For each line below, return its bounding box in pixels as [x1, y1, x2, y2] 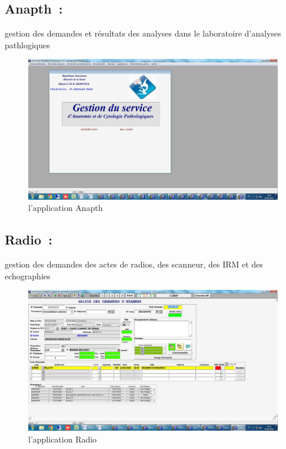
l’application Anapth [28, 202, 103, 214]
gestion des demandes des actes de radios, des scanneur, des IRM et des [5, 258, 263, 270]
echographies [5, 269, 51, 282]
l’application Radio [28, 433, 97, 445]
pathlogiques [5, 38, 50, 51]
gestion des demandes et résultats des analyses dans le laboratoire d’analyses [5, 27, 281, 39]
